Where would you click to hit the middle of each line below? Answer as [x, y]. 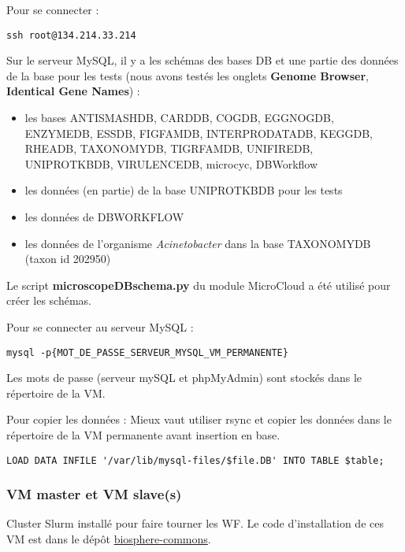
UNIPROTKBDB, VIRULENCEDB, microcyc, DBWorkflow [171, 163]
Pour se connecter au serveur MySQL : [100, 326]
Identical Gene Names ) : [73, 91]
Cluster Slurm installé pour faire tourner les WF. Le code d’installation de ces [195, 523]
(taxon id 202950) [68, 259]
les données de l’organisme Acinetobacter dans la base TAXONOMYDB [198, 243]
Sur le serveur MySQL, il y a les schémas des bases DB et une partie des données [202, 60]
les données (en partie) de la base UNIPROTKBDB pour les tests [184, 190]
